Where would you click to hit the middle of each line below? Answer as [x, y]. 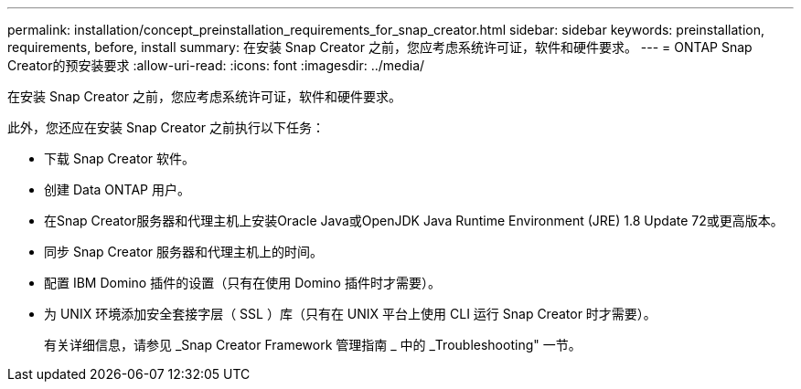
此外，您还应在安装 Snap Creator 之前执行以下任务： [166, 127]
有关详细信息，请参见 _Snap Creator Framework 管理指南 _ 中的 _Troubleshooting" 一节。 [313, 345]
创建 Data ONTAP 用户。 [117, 189]
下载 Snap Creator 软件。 [120, 158]
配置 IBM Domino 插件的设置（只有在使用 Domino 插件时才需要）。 [242, 283]
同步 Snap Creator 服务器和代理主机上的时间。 [184, 252]
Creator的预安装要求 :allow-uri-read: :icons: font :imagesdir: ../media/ [216, 65]
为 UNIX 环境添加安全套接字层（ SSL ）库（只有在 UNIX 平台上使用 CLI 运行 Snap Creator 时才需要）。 [350, 314]
